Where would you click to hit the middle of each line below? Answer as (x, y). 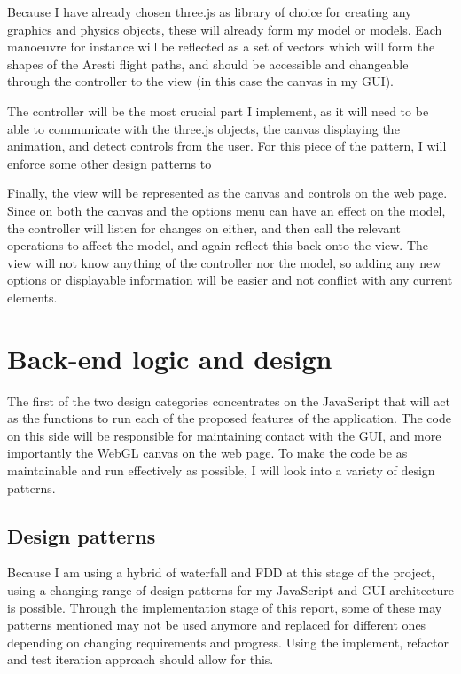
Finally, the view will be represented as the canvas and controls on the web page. (227, 193)
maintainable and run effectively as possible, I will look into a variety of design (221, 470)
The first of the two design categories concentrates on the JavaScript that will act (229, 400)
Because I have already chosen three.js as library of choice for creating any (210, 12)
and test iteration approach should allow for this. (141, 659)
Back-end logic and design (170, 358)
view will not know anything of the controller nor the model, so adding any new (224, 262)
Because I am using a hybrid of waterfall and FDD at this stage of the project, (221, 572)
